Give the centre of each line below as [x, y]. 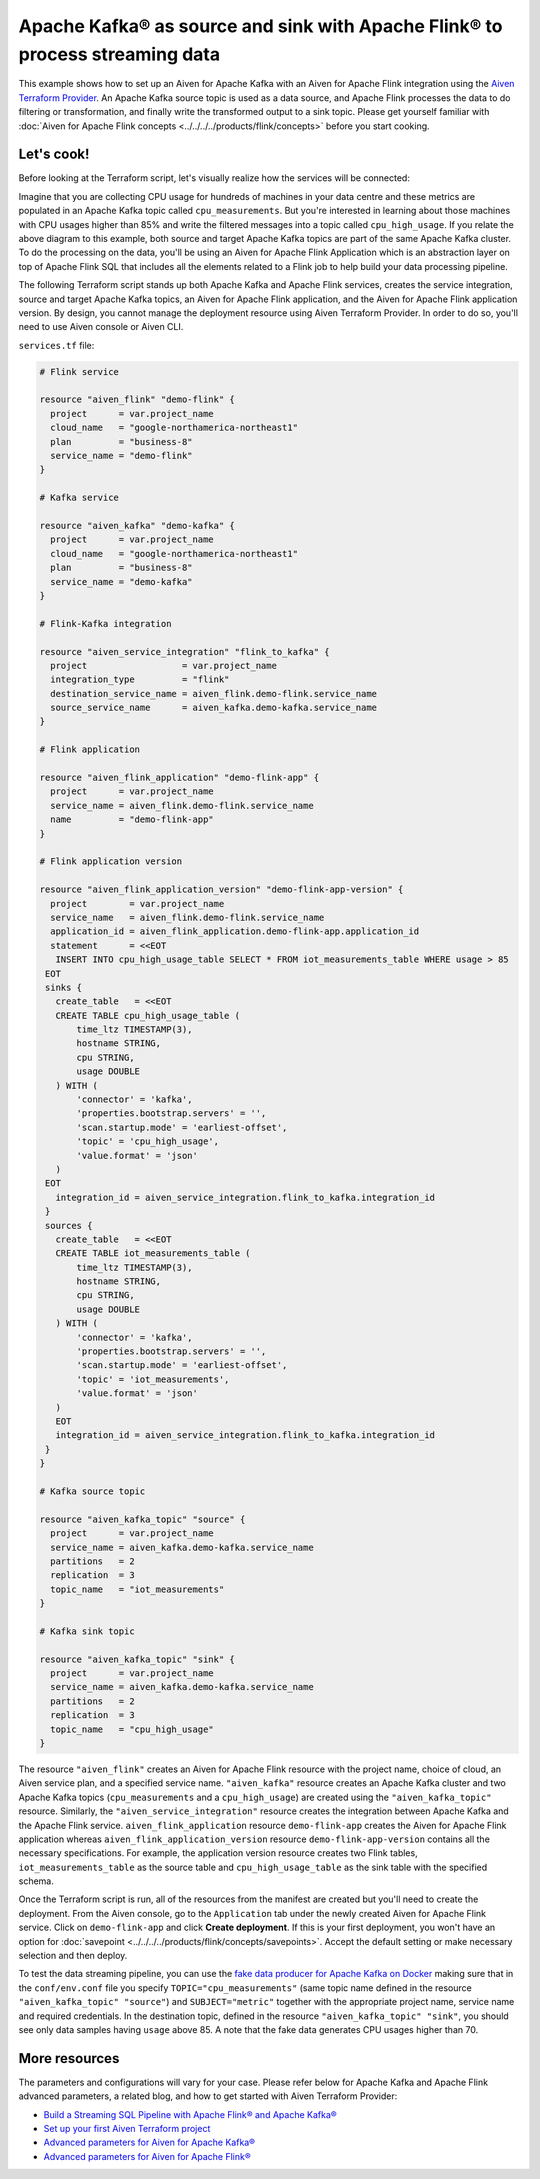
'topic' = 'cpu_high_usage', [148, 1141]
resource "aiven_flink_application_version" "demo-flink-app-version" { [221, 889]
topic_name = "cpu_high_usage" [132, 1729]
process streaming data [119, 54]
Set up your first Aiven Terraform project [127, 2129]
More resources [69, 2058]
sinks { [64, 987]
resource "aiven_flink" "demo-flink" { [137, 399]
